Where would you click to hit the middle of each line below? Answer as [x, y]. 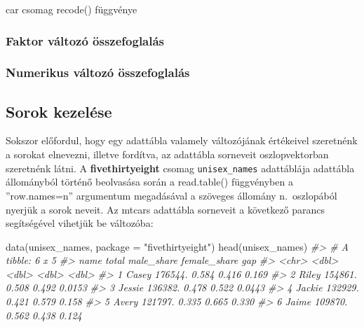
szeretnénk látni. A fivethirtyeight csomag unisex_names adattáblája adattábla [180, 168]
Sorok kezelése [59, 111]
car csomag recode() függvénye [72, 9]
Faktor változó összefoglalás [85, 40]
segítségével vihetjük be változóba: [80, 223]
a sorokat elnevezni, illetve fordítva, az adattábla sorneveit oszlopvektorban [167, 154]
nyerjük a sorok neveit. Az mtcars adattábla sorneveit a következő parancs [166, 209]
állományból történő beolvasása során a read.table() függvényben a [149, 182]
